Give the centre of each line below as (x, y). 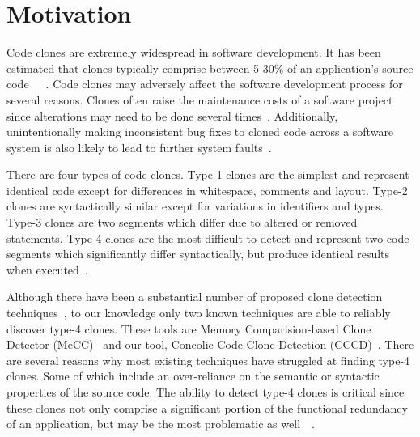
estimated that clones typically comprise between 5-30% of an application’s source (210, 68)
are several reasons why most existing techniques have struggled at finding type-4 (208, 360)
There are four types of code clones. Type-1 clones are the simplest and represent (208, 174)
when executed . (47, 269)
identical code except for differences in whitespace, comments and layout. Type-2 (207, 190)
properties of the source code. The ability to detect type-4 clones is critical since (206, 392)
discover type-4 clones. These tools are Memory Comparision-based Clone (189, 328)
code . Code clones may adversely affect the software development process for (205, 84)
